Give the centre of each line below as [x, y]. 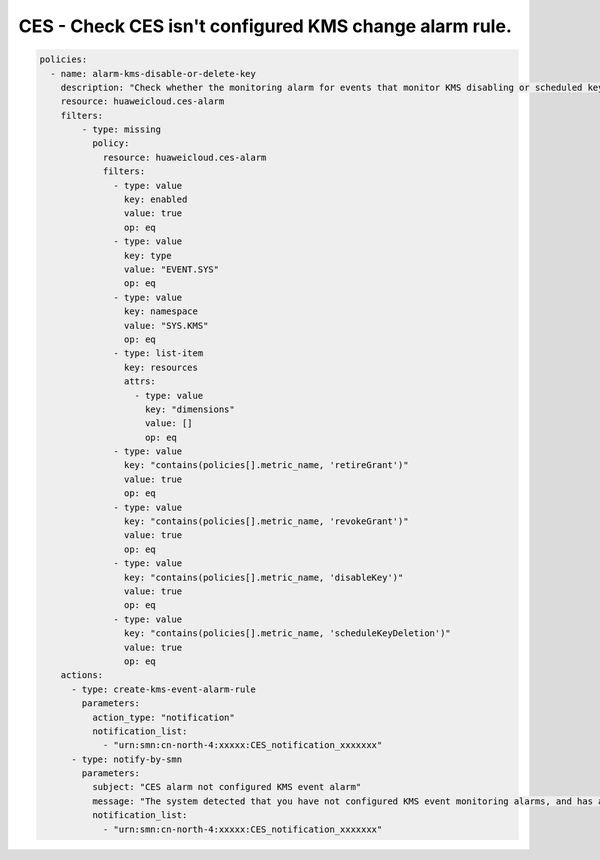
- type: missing [121, 129]
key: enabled [155, 199]
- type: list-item [158, 353]
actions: [82, 675]
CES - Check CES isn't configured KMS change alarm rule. [265, 26]
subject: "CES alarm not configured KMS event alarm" [226, 787]
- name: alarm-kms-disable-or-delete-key [153, 73]
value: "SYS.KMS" [166, 325]
